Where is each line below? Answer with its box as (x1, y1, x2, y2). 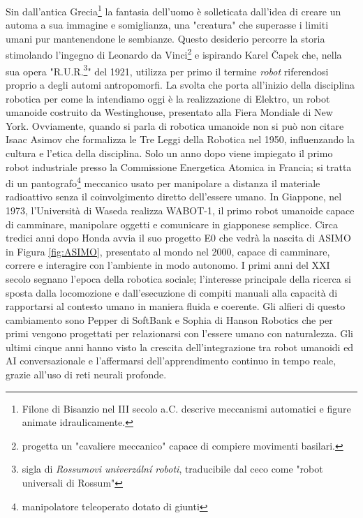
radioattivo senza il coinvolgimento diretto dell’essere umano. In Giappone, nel (6, 189, 342, 204)
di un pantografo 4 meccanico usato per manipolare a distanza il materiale (6, 174, 320, 190)
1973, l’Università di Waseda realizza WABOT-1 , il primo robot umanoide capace (6, 202, 355, 217)
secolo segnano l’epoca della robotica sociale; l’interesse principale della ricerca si (6, 271, 351, 286)
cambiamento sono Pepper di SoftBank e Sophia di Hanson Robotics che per (6, 312, 333, 327)
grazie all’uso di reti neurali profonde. (6, 367, 167, 382)
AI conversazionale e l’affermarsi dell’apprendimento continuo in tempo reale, (6, 353, 336, 368)
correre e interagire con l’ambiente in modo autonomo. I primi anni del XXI (6, 258, 330, 272)
